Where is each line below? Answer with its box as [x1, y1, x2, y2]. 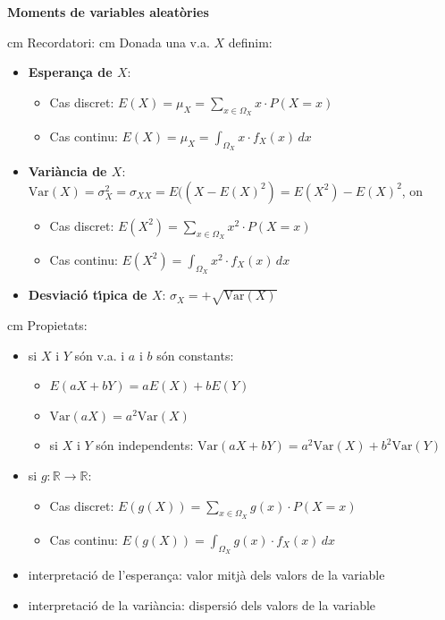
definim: [228, 32, 273, 51]
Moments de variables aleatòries [7, 3, 209, 21]
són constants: [156, 345, 234, 364]
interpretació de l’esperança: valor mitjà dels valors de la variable [28, 565, 385, 583]
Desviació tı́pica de [28, 285, 147, 304]
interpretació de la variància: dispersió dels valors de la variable [28, 595, 376, 614]
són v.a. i [74, 345, 125, 364]
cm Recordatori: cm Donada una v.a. [7, 32, 210, 51]
